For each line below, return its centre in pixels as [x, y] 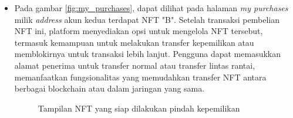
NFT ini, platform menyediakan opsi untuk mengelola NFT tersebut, [139, 31]
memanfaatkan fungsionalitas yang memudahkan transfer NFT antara [140, 77]
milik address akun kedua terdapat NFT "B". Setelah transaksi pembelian [147, 19]
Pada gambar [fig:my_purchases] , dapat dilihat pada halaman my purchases [151, 8]
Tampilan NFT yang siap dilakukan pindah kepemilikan [139, 108]
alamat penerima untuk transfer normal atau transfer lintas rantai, [135, 65]
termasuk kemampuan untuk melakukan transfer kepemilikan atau [134, 42]
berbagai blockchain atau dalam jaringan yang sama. [110, 88]
